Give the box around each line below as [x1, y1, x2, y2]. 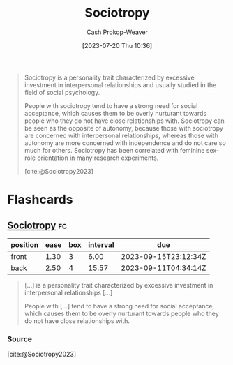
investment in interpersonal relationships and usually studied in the [24, 80, 217, 89]
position [10, 239, 39, 249]
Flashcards [7, 192, 73, 207]
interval [88, 239, 114, 249]
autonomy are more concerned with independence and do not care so [24, 138, 227, 147]
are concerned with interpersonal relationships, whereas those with [24, 131, 218, 140]
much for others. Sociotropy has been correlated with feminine [24, 146, 205, 154]
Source [7, 334, 33, 343]
